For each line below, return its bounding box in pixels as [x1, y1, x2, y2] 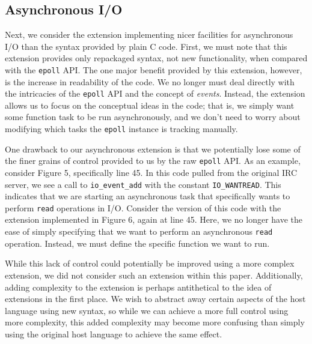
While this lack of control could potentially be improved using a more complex [5, 257, 295, 270]
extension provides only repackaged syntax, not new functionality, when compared [5, 52, 308, 64]
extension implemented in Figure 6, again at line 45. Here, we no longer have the [5, 213, 303, 226]
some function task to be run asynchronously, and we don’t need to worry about [5, 110, 301, 123]
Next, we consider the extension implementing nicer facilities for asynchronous [5, 28, 293, 41]
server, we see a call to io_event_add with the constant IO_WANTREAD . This [5, 178, 281, 190]
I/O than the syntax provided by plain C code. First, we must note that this [5, 40, 287, 52]
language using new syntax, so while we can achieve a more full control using [5, 304, 289, 316]
